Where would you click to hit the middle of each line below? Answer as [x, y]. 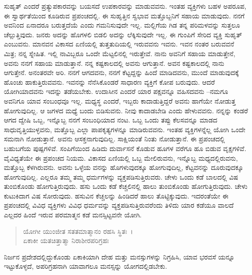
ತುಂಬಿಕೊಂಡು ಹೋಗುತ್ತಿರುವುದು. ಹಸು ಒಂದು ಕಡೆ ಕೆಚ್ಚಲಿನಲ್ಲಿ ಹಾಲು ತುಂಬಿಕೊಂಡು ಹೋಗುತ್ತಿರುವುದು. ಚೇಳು [126, 186]
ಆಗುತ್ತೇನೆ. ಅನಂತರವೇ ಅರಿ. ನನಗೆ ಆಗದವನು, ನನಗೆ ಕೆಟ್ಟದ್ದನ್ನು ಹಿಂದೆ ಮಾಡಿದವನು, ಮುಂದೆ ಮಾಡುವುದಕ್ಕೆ [121, 72]
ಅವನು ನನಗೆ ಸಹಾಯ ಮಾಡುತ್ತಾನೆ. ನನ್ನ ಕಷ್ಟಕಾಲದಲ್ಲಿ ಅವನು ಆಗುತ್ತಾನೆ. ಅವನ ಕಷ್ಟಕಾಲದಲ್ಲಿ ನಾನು [114, 63]
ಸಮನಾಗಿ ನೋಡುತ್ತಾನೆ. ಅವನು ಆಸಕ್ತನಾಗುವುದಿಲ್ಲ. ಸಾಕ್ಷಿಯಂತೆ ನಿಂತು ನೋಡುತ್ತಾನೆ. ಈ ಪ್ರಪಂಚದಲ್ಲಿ [115, 139]
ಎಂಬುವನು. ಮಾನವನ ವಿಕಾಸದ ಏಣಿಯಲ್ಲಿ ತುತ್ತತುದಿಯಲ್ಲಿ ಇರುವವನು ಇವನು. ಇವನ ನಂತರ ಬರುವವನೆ [119, 44]
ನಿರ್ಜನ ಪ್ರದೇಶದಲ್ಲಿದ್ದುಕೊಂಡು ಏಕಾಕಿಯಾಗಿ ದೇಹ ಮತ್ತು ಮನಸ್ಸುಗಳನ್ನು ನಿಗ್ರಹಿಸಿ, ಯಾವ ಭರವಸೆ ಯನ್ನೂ [119, 256]
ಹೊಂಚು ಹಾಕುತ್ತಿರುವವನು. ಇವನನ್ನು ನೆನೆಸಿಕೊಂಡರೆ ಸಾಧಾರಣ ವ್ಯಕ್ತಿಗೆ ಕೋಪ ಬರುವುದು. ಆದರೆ [110, 82]
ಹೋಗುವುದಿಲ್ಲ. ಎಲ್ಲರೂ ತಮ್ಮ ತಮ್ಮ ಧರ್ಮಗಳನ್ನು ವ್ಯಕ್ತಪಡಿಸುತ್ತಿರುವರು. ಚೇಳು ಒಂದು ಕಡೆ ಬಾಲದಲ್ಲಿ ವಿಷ [121, 176]
